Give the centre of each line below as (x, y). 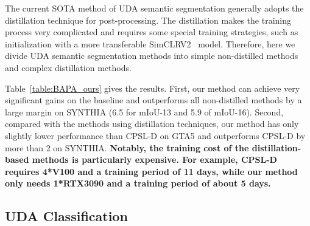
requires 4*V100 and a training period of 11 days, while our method (151, 171)
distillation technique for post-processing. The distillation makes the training (148, 20)
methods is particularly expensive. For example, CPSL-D (154, 159)
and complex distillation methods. (68, 67)
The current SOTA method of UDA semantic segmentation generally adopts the (154, 8)
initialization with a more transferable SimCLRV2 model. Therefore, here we (150, 43)
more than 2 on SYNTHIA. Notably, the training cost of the (127, 147)
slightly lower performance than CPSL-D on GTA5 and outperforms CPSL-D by (155, 135)
